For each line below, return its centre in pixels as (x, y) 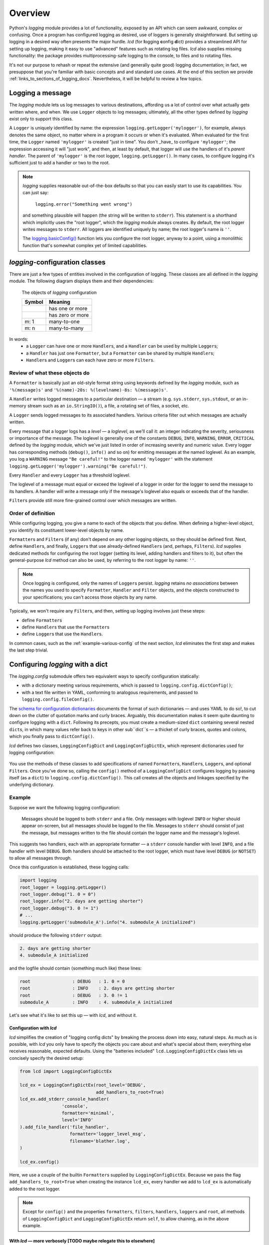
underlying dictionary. (32, 785)
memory (18, 406)
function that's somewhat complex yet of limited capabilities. (85, 245)
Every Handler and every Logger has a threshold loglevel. (70, 475)
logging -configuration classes (57, 262)
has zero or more (69, 315)
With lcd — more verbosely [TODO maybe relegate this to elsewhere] (82, 1241)
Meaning (60, 302)
